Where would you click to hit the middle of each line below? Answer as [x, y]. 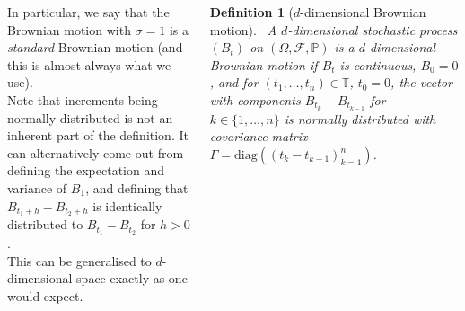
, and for [234, 82]
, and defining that [137, 187]
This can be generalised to [79, 260]
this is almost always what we [89, 64]
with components [255, 99]
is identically [127, 205]
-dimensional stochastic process [373, 29]
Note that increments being [83, 99]
